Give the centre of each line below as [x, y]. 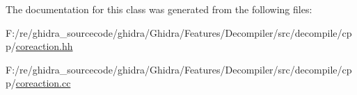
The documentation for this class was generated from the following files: [159, 9]
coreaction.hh [44, 46]
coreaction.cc [43, 83]
